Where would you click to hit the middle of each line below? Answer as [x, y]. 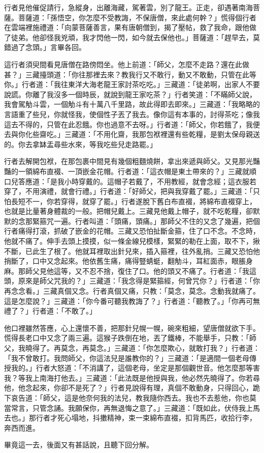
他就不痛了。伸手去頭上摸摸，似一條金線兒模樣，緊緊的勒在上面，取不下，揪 [132, 241]
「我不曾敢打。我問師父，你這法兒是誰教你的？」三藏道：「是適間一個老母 [127, 358]
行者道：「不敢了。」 [64, 311]
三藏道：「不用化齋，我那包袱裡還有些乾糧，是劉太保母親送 [162, 134]
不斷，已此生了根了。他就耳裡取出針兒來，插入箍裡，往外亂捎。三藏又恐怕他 [132, 251]
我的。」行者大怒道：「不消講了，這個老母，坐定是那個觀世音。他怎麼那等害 [135, 368]
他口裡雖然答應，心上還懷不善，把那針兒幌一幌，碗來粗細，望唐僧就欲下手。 [132, 328]
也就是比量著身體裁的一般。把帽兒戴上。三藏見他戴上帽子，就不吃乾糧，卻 [128, 211]
